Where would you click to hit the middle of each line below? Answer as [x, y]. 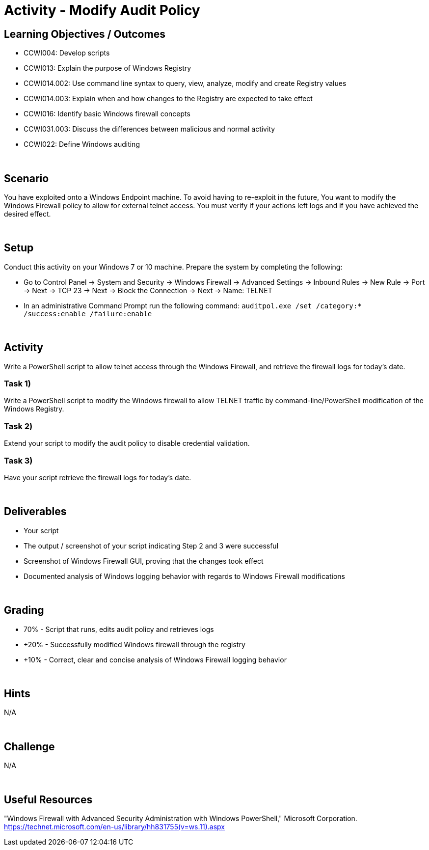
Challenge [29, 746]
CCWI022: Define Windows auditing [82, 144]
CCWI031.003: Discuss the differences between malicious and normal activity [149, 129]
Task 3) [18, 460]
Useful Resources [48, 799]
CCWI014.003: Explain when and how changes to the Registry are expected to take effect [168, 99]
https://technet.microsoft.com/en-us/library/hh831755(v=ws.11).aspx [115, 827]
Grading [24, 610]
